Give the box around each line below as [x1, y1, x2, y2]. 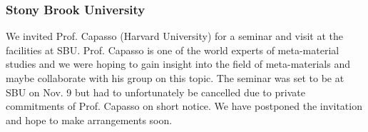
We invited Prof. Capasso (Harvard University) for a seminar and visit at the [6, 29, 343, 44]
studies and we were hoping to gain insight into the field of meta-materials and [6, 56, 350, 71]
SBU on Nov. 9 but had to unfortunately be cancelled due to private [6, 84, 305, 99]
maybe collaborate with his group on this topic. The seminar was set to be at [6, 71, 344, 85]
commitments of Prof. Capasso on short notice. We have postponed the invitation [6, 98, 362, 113]
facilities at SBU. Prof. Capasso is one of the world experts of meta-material [6, 42, 339, 57]
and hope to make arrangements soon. [6, 112, 173, 127]
